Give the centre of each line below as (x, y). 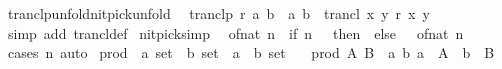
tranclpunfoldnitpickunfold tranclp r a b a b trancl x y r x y (218, 13)
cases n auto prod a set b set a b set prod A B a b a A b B (251, 52)
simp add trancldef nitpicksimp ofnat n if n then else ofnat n (235, 32)
